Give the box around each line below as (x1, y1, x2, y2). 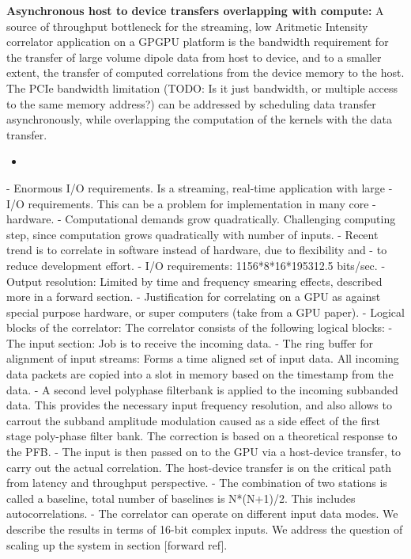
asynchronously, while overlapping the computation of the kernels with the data (6, 111, 393, 127)
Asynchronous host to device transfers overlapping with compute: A (6, 2, 384, 18)
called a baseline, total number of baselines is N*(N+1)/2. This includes (6, 489, 356, 506)
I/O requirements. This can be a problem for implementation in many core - (6, 195, 376, 211)
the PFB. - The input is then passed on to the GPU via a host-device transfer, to (6, 443, 402, 460)
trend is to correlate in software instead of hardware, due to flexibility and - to (6, 241, 387, 258)
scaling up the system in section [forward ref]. (6, 536, 228, 553)
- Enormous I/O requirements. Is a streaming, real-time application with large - (6, 179, 393, 196)
